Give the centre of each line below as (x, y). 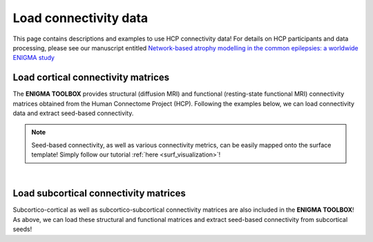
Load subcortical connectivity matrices (99, 193)
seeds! (22, 229)
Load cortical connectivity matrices (91, 78)
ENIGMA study (34, 58)
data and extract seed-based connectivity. (73, 113)
